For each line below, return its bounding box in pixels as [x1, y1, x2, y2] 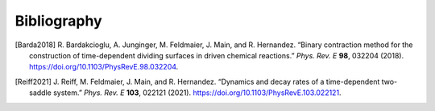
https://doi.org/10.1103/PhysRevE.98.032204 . [29, 62, 179, 72]
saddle [29, 88, 52, 97]
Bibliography [14, 12, 102, 30]
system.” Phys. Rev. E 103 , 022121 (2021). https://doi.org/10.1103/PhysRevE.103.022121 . [52, 88, 342, 97]
